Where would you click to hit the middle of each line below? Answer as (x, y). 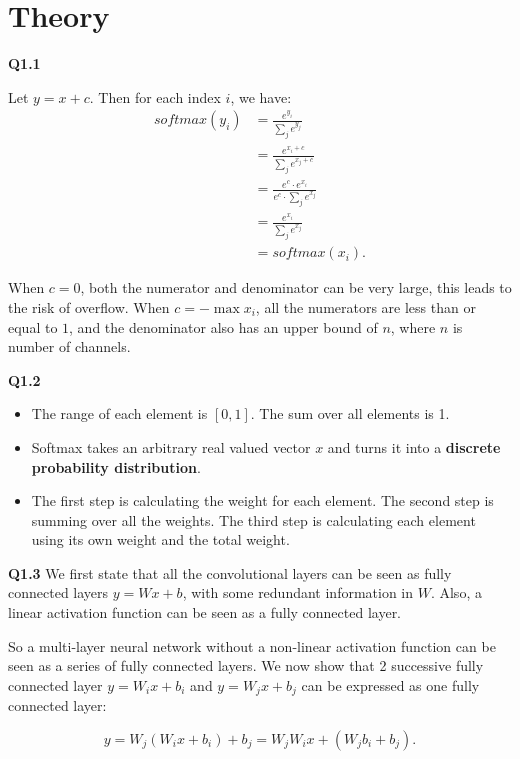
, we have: (261, 96)
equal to (33, 326)
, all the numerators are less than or (365, 306)
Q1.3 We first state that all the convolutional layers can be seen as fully (230, 572)
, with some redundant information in (298, 592)
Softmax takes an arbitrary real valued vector (171, 446)
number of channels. (69, 346)
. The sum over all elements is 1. (350, 413)
